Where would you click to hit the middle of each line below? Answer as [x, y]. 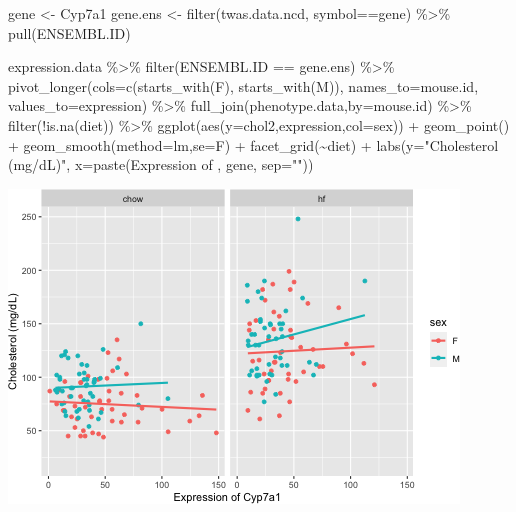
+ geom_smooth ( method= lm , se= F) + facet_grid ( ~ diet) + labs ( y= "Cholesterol [253, 144]
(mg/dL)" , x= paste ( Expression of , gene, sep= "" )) [161, 164]
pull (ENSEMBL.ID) [69, 32]
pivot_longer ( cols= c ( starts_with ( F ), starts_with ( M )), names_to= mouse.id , [243, 85]
